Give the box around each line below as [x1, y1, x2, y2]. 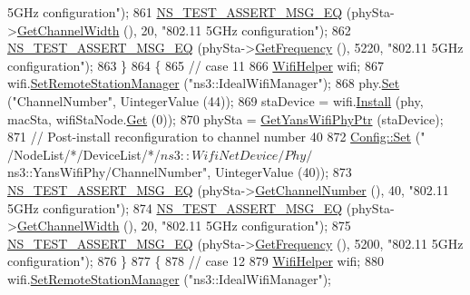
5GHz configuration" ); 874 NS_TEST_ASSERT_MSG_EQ [7, 198, 343, 217]
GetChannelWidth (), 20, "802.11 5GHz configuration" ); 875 [16, 216, 351, 235]
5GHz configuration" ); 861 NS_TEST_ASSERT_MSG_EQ [7, 3, 343, 21]
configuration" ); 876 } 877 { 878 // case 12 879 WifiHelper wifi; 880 [7, 251, 384, 270]
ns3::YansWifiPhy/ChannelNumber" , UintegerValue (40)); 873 [7, 162, 352, 182]
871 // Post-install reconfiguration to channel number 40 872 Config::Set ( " [7, 127, 426, 146]
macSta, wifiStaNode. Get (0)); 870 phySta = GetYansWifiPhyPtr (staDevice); [7, 109, 444, 128]
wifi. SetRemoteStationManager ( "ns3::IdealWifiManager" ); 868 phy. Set [7, 74, 400, 93]
